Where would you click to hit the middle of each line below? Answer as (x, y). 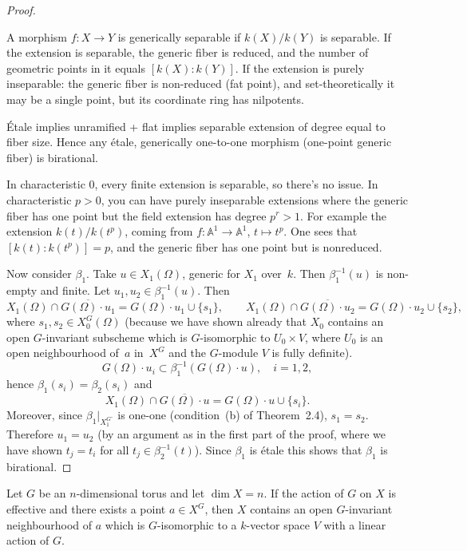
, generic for (211, 274)
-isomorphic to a (197, 524)
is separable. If (355, 36)
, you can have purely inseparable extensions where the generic (254, 199)
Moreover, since (45, 415)
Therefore (30, 434)
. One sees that (321, 231)
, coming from (159, 231)
